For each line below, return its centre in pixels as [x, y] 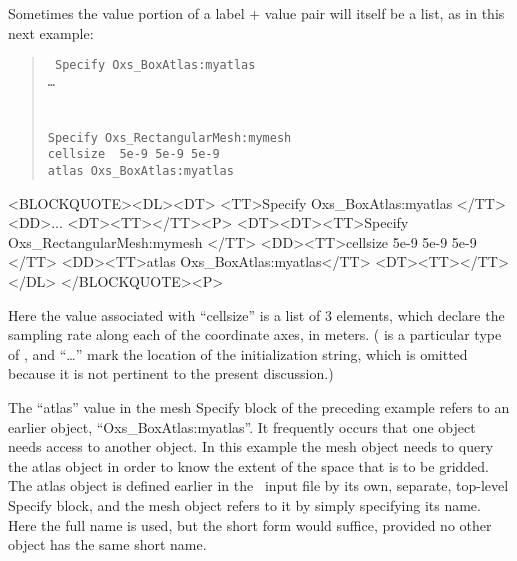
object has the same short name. [107, 544]
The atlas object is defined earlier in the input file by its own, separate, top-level [258, 485]
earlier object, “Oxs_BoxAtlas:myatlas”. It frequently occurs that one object [242, 426]
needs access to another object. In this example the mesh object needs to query [251, 446]
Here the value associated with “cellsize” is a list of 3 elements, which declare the [256, 314]
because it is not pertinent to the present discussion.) [171, 373]
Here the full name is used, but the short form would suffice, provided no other [250, 524]
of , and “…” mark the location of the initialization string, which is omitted [238, 353]
